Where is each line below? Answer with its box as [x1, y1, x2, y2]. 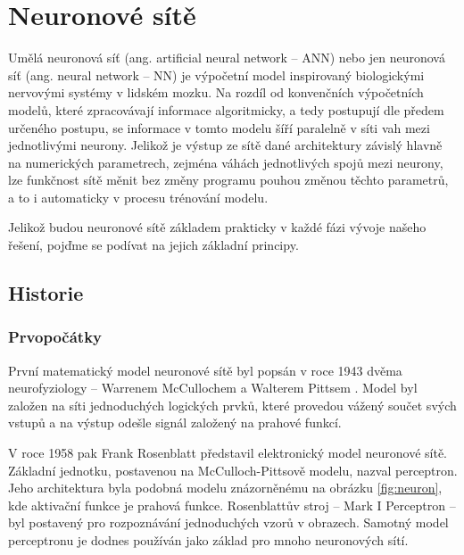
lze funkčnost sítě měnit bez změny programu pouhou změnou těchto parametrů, [8, 170, 449, 189]
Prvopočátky [8, 326, 103, 348]
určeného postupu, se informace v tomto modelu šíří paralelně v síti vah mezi [8, 118, 430, 137]
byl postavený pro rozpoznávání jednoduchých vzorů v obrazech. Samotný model [8, 513, 449, 532]
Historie [8, 279, 84, 307]
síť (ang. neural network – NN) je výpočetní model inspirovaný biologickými [8, 65, 425, 84]
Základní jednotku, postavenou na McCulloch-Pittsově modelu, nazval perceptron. [8, 460, 458, 479]
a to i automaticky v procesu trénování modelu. [8, 187, 269, 206]
